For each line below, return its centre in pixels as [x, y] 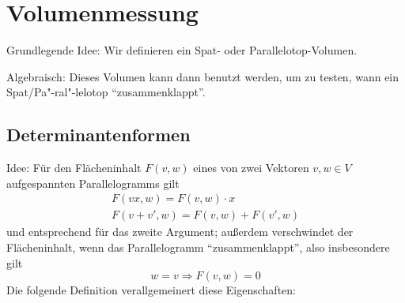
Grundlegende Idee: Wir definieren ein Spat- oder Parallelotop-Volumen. [182, 50]
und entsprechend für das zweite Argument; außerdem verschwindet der [180, 232]
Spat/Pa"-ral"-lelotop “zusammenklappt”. [106, 92]
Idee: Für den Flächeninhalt [74, 168]
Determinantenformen [98, 135]
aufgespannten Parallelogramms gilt [93, 183]
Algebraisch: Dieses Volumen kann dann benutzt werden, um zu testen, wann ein [203, 76]
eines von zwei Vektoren [251, 168]
